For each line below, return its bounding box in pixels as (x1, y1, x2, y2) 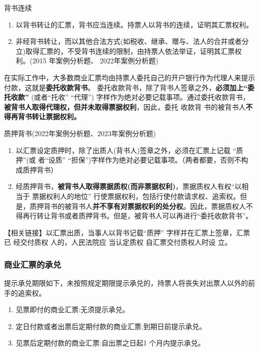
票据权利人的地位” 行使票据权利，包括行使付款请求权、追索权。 (32, 190, 240, 201)
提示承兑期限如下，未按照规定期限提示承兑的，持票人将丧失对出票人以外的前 (4, 278, 255, 288)
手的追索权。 (4, 287, 46, 298)
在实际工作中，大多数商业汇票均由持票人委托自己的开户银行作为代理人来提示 (4, 72, 255, 82)
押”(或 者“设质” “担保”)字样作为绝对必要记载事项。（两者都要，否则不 (15, 155, 242, 165)
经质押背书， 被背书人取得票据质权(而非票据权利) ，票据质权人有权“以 (15, 181, 242, 191)
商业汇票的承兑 (4, 258, 61, 270)
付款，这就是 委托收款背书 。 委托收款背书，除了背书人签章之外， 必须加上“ (4, 82, 248, 92)
